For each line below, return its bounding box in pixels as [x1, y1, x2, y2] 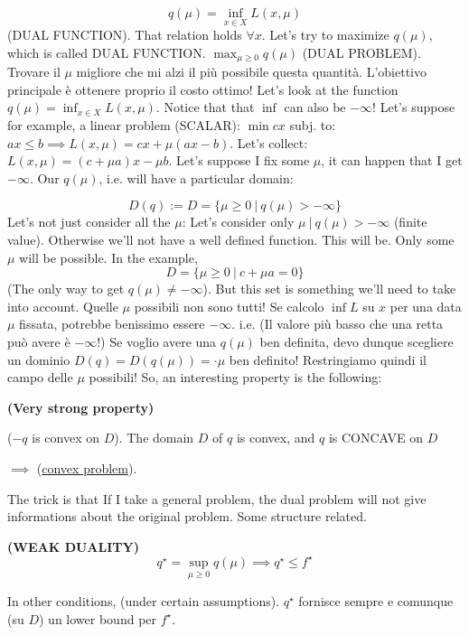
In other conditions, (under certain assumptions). [7, 592, 280, 611]
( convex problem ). [36, 458, 137, 477]
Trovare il [7, 62, 61, 81]
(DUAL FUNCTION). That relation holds [7, 25, 242, 44]
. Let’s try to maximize [261, 25, 389, 44]
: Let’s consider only [182, 212, 295, 231]
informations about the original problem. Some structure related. [7, 507, 367, 526]
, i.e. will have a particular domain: [98, 168, 294, 187]
